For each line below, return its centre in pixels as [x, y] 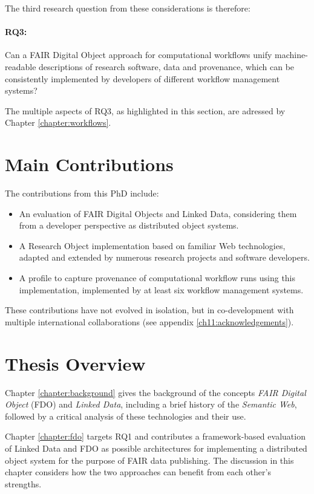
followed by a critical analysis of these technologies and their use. [126, 416]
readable [21, 66]
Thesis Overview [75, 363]
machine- [291, 55]
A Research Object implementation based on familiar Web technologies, [152, 245]
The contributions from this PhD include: [82, 193]
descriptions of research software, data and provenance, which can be [167, 66]
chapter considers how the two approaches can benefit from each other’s [138, 472]
